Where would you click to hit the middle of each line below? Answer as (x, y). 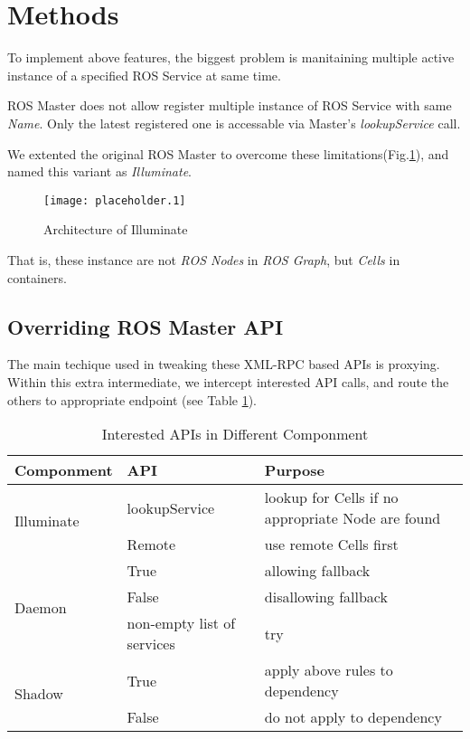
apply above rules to (329, 670)
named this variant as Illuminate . (100, 171)
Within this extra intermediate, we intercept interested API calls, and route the (228, 381)
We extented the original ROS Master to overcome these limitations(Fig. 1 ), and (228, 153)
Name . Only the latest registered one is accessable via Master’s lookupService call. (234, 123)
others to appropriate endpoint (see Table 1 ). (132, 399)
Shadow (39, 694)
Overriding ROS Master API (146, 326)
